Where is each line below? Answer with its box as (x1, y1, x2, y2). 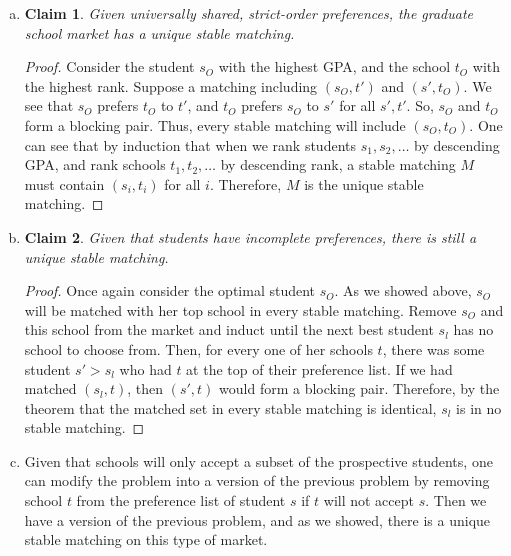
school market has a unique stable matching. (24, 22, 295, 43)
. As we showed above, (334, 280, 472, 301)
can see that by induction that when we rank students (24, 134, 357, 155)
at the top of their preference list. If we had (186, 358, 453, 379)
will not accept (323, 490, 415, 511)
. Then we (425, 490, 487, 511)
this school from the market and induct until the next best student (24, 319, 434, 340)
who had (119, 358, 172, 379)
